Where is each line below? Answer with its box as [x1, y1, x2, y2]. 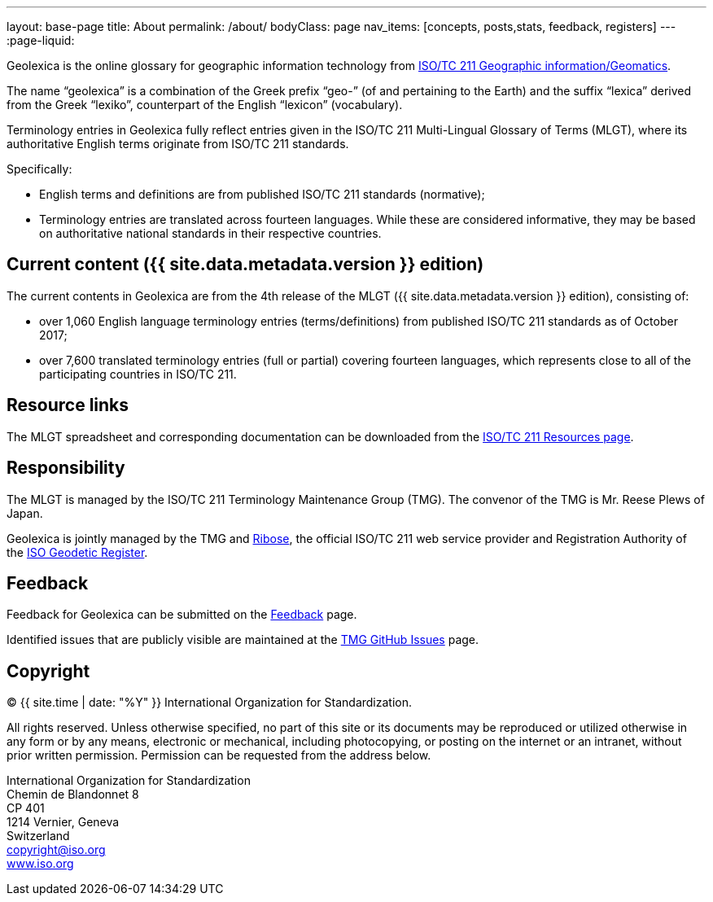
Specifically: [7, 162, 72, 176]
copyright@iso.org [7, 843, 106, 857]
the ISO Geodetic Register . [7, 545, 148, 559]
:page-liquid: [7, 33, 75, 47]
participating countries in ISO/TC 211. [39, 366, 237, 381]
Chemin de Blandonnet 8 [7, 787, 139, 802]
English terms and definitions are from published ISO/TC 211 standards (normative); [39, 187, 485, 201]
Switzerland [7, 829, 70, 843]
